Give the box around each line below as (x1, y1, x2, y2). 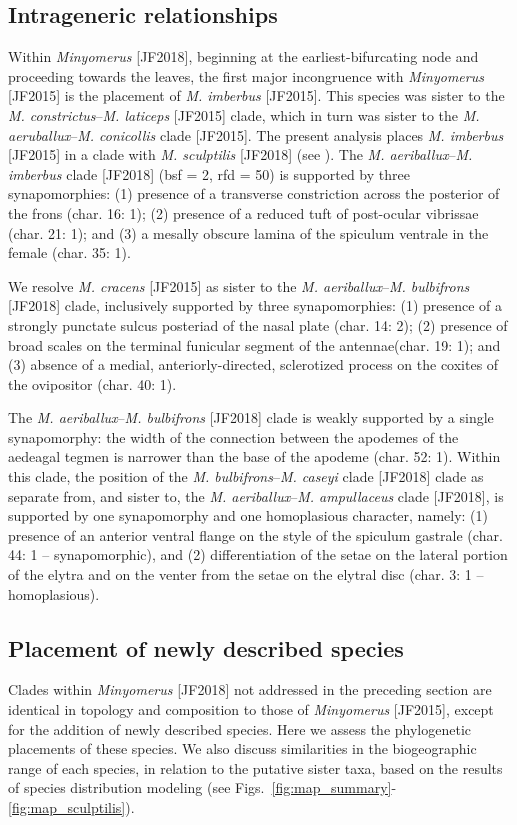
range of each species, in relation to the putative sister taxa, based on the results (8, 757, 503, 778)
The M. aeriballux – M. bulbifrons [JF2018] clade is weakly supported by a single (8, 407, 494, 428)
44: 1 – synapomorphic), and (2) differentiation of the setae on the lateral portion (8, 544, 508, 565)
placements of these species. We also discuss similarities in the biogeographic (8, 738, 477, 759)
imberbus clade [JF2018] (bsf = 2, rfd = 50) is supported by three (8, 163, 410, 184)
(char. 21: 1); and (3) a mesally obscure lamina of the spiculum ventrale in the (8, 222, 489, 243)
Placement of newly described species (8, 632, 404, 663)
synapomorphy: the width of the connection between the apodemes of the (8, 426, 459, 447)
